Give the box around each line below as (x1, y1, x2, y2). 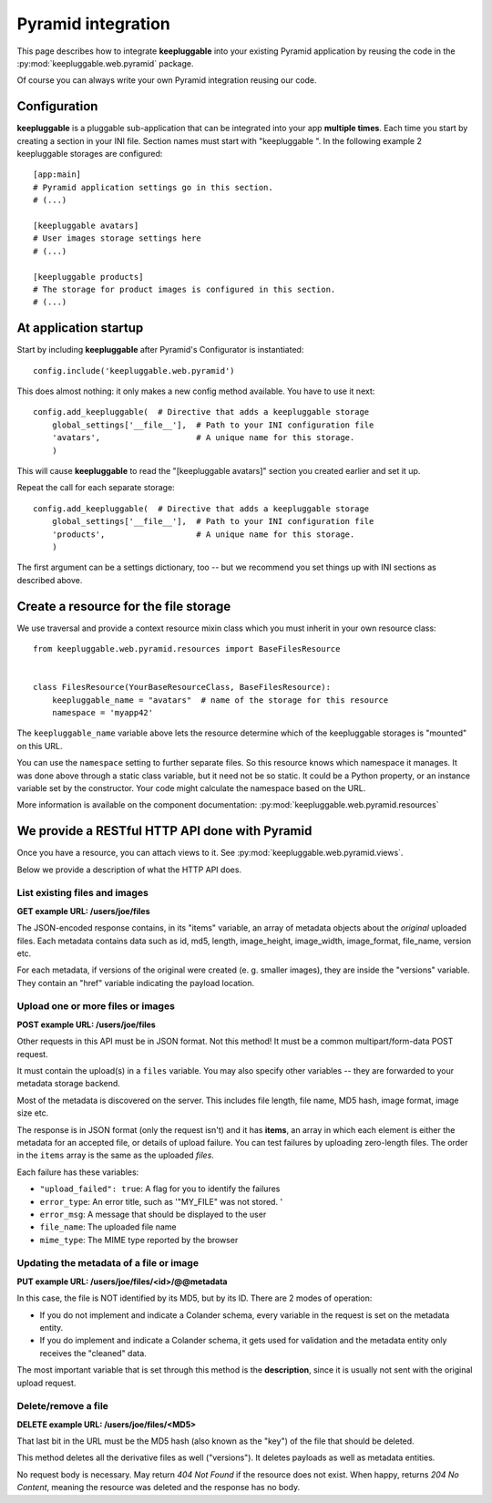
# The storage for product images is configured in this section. (33, 283, 336, 294)
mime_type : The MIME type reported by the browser (39, 1234, 239, 1245)
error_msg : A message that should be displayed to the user (39, 1209, 267, 1220)
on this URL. (16, 740, 63, 751)
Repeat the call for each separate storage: (16, 482, 175, 493)
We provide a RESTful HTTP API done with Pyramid (16, 823, 313, 839)
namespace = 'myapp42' (51, 707, 154, 717)
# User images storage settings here (33, 233, 202, 243)
